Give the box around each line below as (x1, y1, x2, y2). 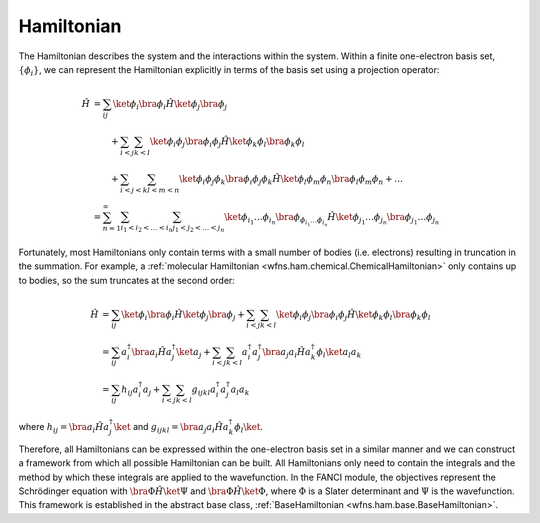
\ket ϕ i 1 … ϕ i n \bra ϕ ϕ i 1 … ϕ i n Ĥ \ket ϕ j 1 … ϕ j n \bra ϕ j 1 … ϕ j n (223, 211, 440, 228)
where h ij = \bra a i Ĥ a (18, 421, 110, 435)
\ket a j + (176, 346, 211, 360)
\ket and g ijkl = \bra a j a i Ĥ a (113, 421, 229, 435)
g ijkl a (191, 383, 217, 397)
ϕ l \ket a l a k (316, 346, 362, 360)
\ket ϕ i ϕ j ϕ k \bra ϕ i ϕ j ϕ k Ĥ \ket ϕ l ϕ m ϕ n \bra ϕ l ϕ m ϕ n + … (178, 173, 404, 187)
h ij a (121, 383, 139, 397)
